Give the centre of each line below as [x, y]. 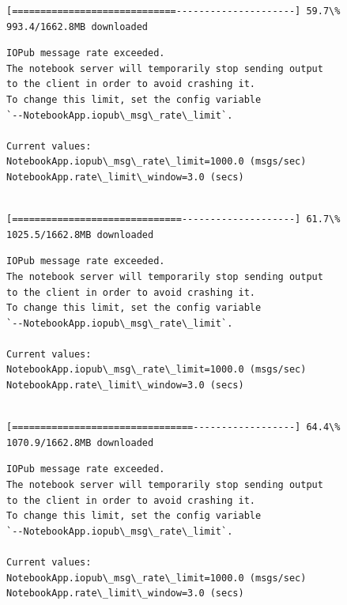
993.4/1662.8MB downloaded [77, 26]
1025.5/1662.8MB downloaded [80, 234]
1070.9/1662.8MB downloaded [80, 442]
